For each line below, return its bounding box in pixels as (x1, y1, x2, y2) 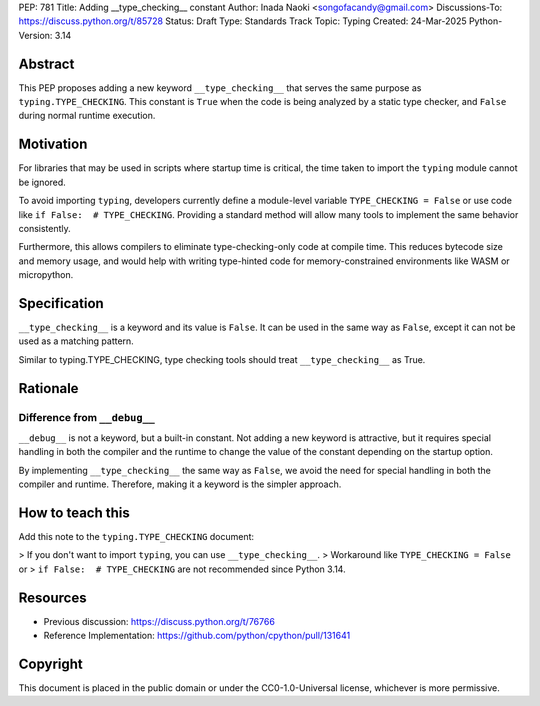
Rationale (18, 380, 79, 397)
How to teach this (18, 504, 130, 521)
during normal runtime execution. (18, 110, 156, 122)
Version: (18, 29, 53, 41)
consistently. (18, 222, 72, 234)
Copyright (18, 655, 84, 672)
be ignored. (18, 176, 67, 188)
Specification (18, 295, 104, 312)
